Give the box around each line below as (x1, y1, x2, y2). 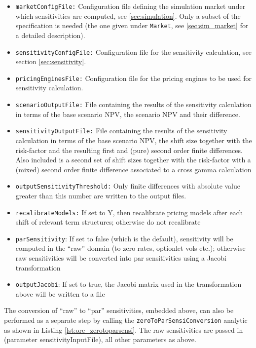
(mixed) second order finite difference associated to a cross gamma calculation (15, 164, 252, 174)
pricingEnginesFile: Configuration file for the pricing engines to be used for (15, 73, 252, 83)
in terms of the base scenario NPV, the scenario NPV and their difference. (15, 109, 240, 119)
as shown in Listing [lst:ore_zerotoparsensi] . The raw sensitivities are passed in (4, 324, 243, 335)
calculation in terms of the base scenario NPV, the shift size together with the (15, 135, 252, 145)
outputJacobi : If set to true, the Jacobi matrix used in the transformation (15, 279, 242, 289)
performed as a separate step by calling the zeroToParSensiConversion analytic (4, 315, 248, 325)
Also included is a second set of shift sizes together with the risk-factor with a (15, 155, 251, 165)
